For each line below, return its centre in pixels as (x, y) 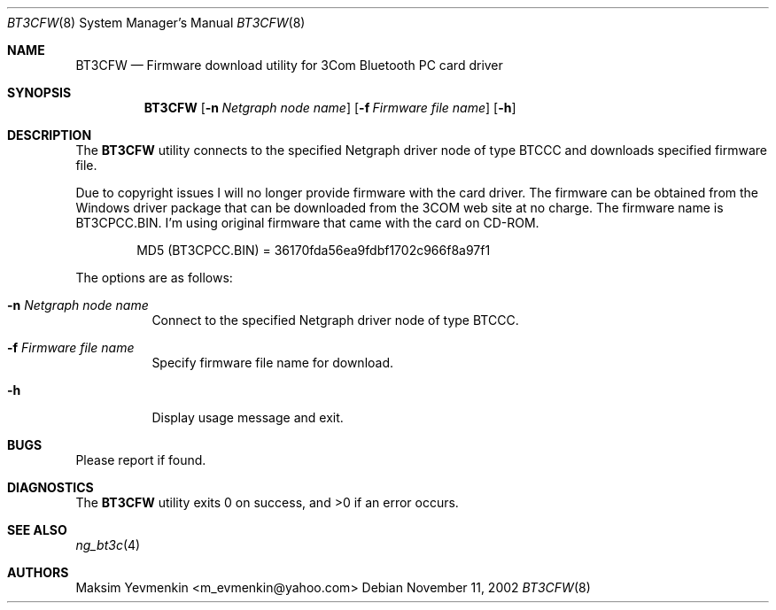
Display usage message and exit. (248, 417)
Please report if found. (141, 460)
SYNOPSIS (39, 93)
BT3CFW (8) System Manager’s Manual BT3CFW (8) (156, 23)
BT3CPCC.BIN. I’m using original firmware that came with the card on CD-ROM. (307, 223)
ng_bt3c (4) (108, 545)
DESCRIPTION (50, 135)
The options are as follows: (154, 278)
